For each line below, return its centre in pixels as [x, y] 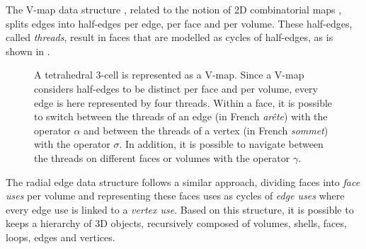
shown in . [28, 51]
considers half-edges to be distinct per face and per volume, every [176, 88]
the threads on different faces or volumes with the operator [162, 157]
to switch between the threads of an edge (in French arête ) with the [181, 116]
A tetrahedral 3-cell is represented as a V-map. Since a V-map [169, 75]
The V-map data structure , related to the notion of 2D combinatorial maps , [174, 9]
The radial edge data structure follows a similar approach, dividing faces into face [183, 181]
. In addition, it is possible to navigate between [221, 144]
